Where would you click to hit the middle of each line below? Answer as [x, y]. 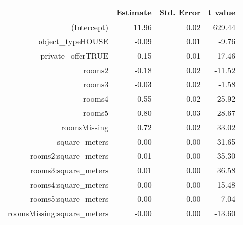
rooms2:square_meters [69, 156]
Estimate [134, 12]
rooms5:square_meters [69, 199]
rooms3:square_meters [69, 170]
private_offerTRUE [75, 56]
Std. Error [180, 12]
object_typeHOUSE [73, 41]
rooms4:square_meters [69, 184]
